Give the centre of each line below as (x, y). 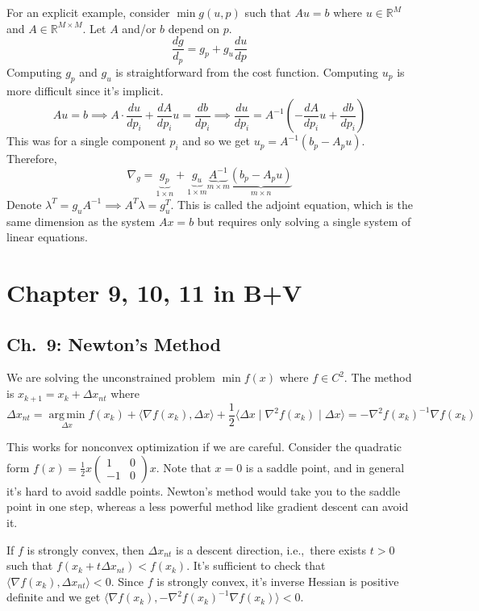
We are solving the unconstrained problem (111, 377)
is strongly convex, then (85, 549)
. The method (378, 377)
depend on (194, 28)
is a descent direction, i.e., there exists (271, 549)
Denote (24, 204)
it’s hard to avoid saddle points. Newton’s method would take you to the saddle (204, 490)
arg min (67, 415)
